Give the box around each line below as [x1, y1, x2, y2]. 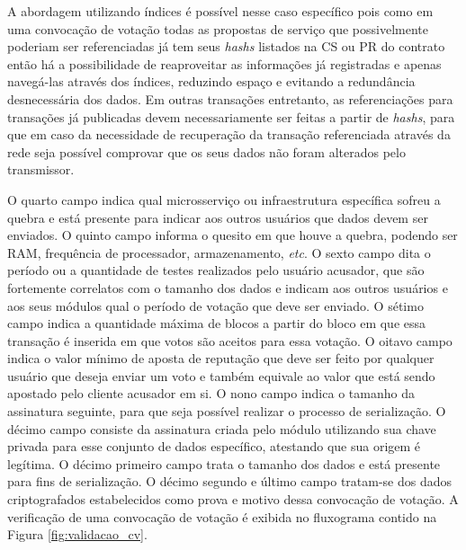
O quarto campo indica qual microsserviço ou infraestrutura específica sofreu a [7, 190, 441, 208]
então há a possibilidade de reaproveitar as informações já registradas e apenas [7, 54, 442, 73]
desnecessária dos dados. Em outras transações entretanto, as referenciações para [7, 89, 453, 108]
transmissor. [7, 160, 75, 179]
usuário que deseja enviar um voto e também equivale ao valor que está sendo [7, 366, 435, 385]
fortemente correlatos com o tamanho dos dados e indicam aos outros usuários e [7, 278, 448, 297]
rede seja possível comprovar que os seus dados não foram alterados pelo [7, 142, 406, 161]
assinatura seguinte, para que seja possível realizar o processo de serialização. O [7, 402, 446, 421]
